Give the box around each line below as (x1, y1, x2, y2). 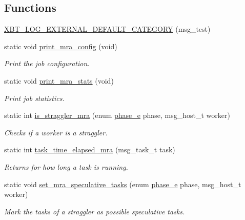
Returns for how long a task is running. (4, 161, 128, 172)
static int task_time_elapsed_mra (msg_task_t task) (4, 144, 175, 155)
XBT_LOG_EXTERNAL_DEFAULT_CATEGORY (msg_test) (4, 24, 211, 34)
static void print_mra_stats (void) (4, 75, 114, 86)
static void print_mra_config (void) (4, 41, 117, 51)
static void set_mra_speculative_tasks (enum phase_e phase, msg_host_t (4, 178, 241, 189)
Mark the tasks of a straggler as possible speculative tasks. (4, 206, 185, 216)
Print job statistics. (4, 92, 65, 103)
